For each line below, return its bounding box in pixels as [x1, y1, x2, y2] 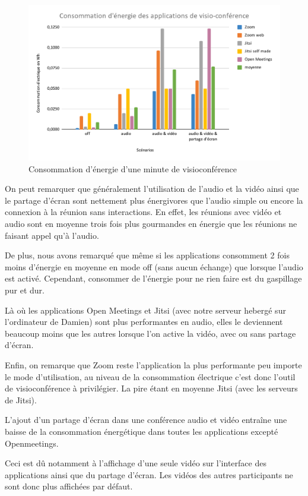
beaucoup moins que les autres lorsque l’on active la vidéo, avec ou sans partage [5, 327, 296, 339]
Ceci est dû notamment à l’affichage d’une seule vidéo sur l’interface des [5, 457, 266, 469]
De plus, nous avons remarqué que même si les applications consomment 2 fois [5, 249, 290, 261]
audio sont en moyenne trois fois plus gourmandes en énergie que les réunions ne [5, 217, 297, 230]
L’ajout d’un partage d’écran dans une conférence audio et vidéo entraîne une [5, 413, 287, 426]
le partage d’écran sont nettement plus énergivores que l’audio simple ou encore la [5, 194, 303, 206]
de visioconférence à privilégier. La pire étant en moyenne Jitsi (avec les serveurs [5, 382, 298, 394]
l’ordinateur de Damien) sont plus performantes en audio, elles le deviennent [5, 315, 283, 328]
